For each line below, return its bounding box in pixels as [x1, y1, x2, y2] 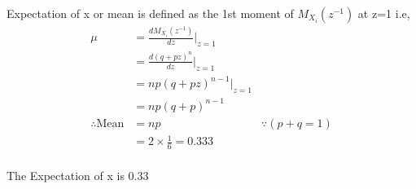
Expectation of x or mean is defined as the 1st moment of [7, 5, 294, 21]
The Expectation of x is [7, 166, 125, 183]
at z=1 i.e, [357, 5, 410, 21]
